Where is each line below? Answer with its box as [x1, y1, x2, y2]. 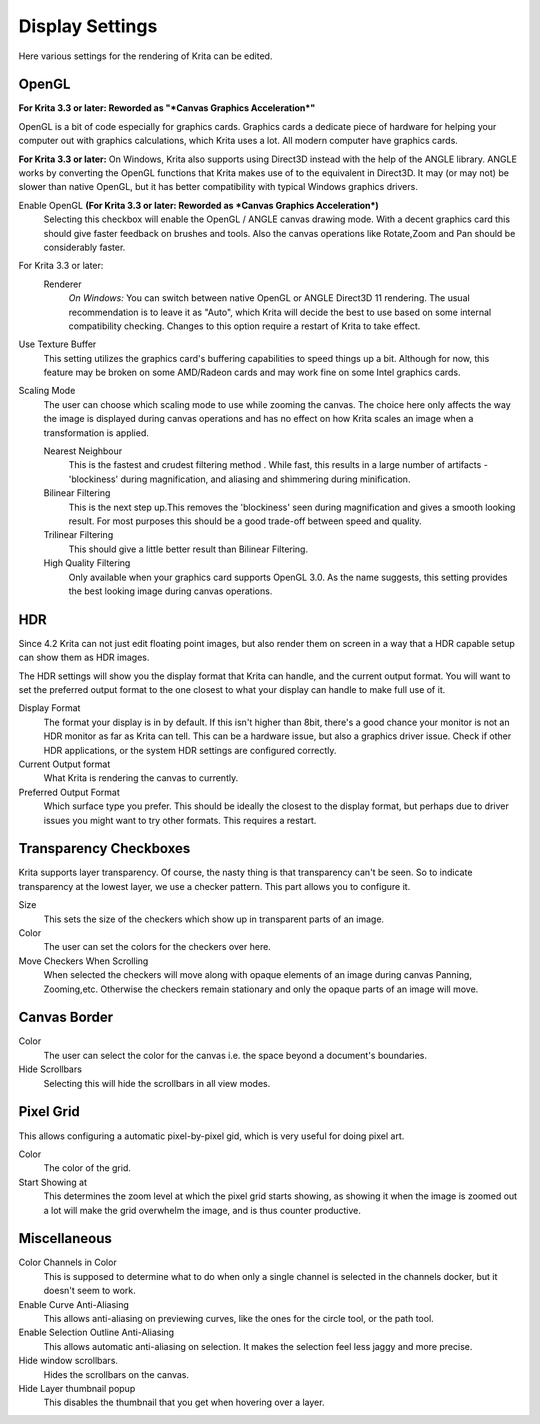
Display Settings [18, 15, 158, 37]
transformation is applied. [43, 426, 149, 439]
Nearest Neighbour [43, 445, 123, 457]
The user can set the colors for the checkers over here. [43, 941, 272, 953]
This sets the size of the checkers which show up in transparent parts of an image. [43, 913, 385, 925]
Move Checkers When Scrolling [18, 955, 149, 967]
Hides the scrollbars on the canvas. [43, 1368, 190, 1380]
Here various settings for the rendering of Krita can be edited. [18, 50, 273, 62]
